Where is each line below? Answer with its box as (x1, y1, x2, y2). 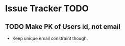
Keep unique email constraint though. (12, 35, 88, 41)
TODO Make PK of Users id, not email (5, 23, 121, 31)
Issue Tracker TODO (5, 3, 89, 14)
